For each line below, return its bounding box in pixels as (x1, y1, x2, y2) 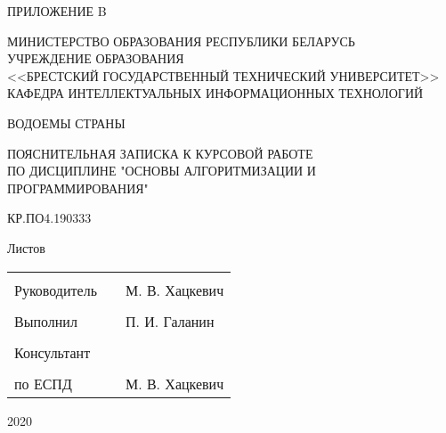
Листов (7, 238, 45, 257)
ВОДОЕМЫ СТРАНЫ (7, 113, 126, 132)
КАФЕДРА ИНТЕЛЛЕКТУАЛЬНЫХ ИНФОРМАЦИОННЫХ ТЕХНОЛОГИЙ (7, 84, 424, 102)
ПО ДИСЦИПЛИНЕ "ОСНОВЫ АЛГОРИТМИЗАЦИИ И (7, 161, 316, 180)
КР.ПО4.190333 (7, 208, 92, 227)
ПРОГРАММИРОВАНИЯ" (7, 178, 149, 197)
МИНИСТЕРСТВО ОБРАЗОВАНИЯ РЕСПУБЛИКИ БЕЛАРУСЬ (7, 31, 355, 50)
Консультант (14, 341, 91, 363)
